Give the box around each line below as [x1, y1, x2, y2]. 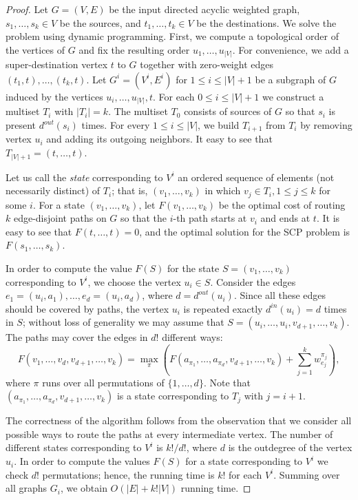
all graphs [6, 481, 48, 495]
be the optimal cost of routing [218, 197, 346, 211]
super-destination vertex [6, 57, 108, 72]
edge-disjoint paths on [13, 211, 107, 225]
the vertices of [6, 42, 65, 56]
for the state [167, 260, 220, 275]
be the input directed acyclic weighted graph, [109, 2, 300, 16]
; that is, [112, 183, 148, 198]
